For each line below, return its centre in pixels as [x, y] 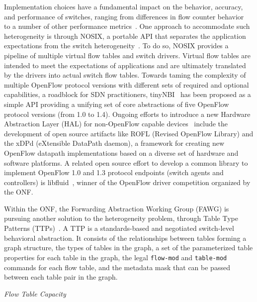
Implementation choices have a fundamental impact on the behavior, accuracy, [124, 6]
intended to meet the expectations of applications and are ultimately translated [125, 65]
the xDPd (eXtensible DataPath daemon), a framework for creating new [114, 143]
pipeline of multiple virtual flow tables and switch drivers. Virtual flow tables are [127, 55]
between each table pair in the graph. [61, 277]
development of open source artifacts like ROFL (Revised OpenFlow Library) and [129, 133]
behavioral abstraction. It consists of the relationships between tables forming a [125, 238]
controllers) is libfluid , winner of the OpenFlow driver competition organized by [127, 182]
